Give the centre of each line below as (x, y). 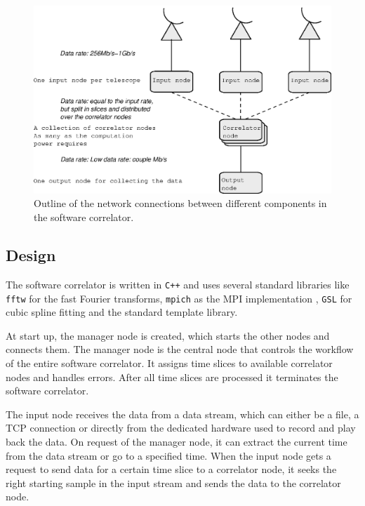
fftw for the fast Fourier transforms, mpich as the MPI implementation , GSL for (179, 298)
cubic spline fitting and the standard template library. (122, 312)
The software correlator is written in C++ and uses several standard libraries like (178, 284)
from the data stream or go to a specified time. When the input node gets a (168, 455)
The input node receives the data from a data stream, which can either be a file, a (182, 414)
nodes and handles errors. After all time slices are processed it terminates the (172, 377)
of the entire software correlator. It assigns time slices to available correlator (169, 362)
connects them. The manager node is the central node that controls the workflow (180, 349)
